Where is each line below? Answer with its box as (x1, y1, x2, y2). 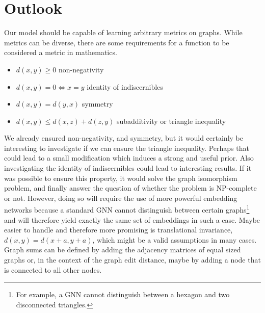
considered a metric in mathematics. (4, 47, 117, 58)
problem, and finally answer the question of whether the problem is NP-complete (4, 182, 257, 193)
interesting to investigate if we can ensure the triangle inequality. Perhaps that (4, 142, 249, 153)
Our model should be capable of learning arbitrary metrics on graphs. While (4, 27, 243, 38)
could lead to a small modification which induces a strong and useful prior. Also (4, 152, 254, 163)
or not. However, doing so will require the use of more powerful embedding (4, 192, 237, 203)
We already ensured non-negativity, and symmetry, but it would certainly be (4, 133, 243, 143)
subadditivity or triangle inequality (117, 115, 226, 126)
